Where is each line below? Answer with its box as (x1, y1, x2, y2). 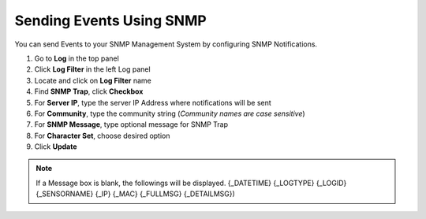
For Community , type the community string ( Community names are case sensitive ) (34, 109, 305, 118)
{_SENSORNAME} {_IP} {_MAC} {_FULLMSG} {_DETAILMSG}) (35, 189, 236, 199)
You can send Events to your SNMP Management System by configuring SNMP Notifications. (14, 39, 318, 49)
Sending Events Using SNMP (14, 12, 207, 29)
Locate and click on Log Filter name (34, 76, 151, 85)
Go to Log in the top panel (34, 54, 120, 63)
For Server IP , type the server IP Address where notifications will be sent (34, 98, 271, 107)
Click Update (34, 142, 77, 151)
